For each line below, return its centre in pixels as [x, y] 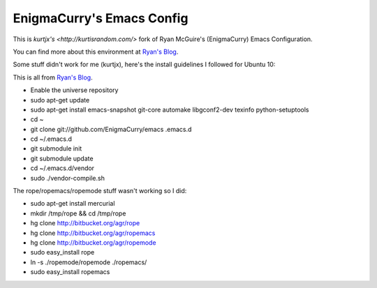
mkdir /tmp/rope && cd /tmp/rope [78, 213]
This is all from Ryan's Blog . [53, 77]
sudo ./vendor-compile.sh [67, 178]
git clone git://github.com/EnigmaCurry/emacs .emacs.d [111, 129]
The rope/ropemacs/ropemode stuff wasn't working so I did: [100, 191]
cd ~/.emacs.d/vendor [62, 168]
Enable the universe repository [74, 90]
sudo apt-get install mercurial [73, 204]
